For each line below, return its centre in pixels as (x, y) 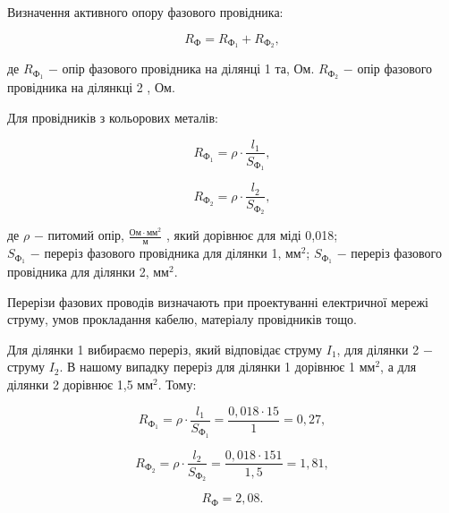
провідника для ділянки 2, (78, 272)
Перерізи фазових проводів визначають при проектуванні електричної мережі (218, 301)
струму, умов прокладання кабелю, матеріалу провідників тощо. (182, 319)
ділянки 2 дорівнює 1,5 (70, 384)
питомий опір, (86, 235)
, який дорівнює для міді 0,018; (252, 235)
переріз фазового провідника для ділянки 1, (163, 253)
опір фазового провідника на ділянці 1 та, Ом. (188, 68)
